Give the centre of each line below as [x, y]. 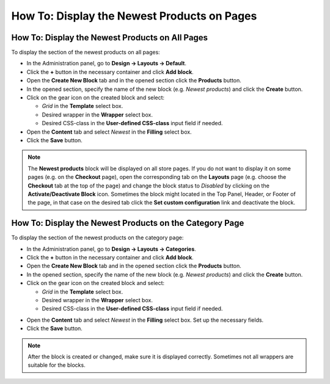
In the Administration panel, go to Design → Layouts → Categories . [112, 249]
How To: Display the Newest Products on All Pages [109, 38]
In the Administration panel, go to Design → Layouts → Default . [106, 63]
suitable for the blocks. [57, 365]
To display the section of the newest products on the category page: [97, 237]
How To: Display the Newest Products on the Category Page [128, 223]
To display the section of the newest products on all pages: [86, 53]
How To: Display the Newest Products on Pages [134, 16]
